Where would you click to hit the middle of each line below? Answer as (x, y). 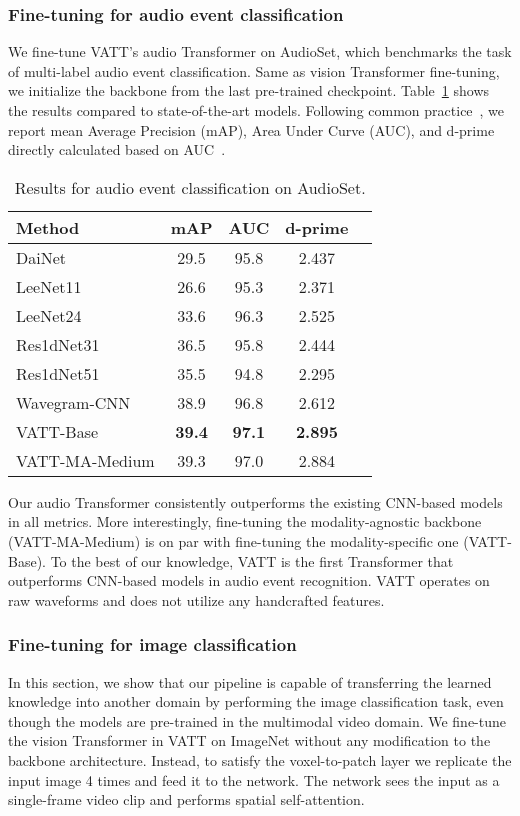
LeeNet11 (49, 286)
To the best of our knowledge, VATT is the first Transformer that (252, 560)
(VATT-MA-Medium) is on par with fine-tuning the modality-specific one (233, 540)
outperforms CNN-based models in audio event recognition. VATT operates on (249, 580)
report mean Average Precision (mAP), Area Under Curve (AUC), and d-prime (251, 129)
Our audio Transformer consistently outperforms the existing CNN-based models (255, 501)
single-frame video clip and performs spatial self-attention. (186, 799)
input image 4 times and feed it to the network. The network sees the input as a (254, 779)
